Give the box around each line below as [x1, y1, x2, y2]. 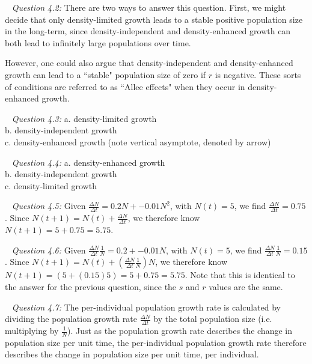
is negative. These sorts [215, 68, 301, 80]
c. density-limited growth [5, 179, 97, 192]
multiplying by [5, 324, 59, 336]
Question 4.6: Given [11, 243, 86, 256]
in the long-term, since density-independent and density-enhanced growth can [5, 25, 291, 37]
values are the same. [209, 280, 283, 293]
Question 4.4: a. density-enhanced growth [11, 156, 165, 168]
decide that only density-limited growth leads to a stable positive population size [5, 13, 303, 25]
